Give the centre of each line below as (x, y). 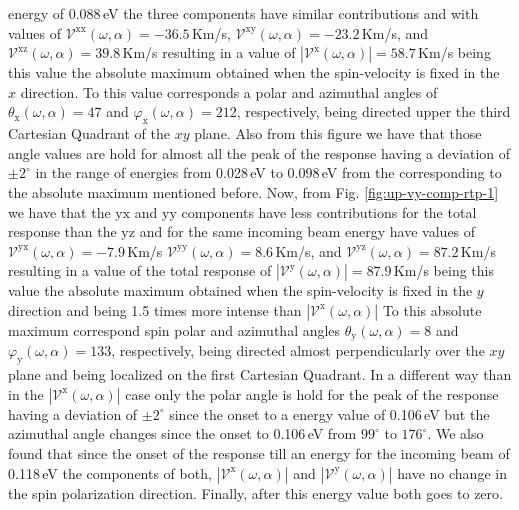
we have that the (59, 211)
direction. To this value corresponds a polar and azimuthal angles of (229, 91)
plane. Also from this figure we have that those (338, 133)
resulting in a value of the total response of (140, 270)
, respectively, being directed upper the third (373, 111)
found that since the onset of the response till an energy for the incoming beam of (259, 452)
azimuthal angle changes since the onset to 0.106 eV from (182, 433)
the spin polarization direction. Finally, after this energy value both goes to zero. (255, 492)
